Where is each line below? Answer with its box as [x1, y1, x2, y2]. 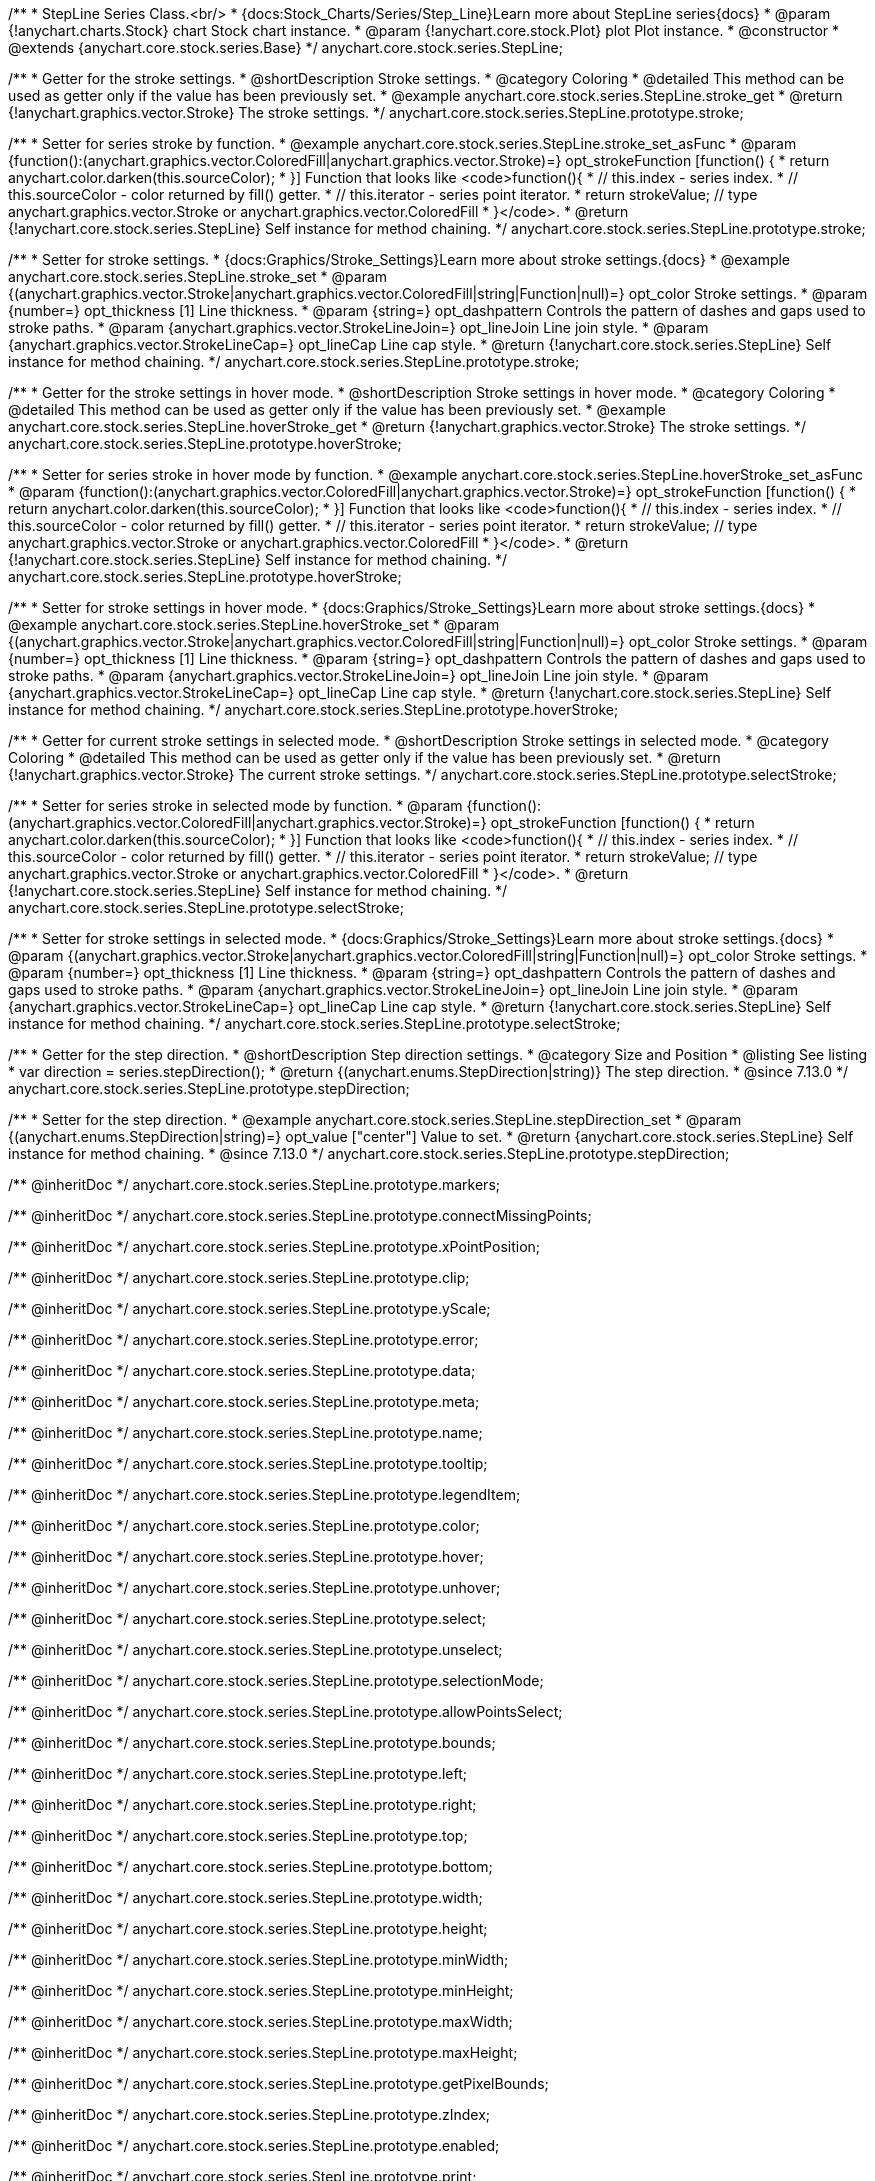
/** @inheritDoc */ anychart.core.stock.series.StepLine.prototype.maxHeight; [8, 2044, 518, 2061]
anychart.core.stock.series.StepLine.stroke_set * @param [8, 268, 388, 285]
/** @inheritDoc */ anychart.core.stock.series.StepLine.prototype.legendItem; [8, 1486, 521, 1503]
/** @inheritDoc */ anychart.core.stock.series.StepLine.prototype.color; [8, 1517, 480, 1534]
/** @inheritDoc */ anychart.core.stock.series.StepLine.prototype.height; [8, 1920, 488, 1937]
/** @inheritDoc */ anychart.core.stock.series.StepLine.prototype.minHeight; [8, 1982, 514, 1999]
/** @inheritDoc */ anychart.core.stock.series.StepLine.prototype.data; [8, 1362, 476, 1379]
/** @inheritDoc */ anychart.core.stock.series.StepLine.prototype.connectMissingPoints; [8, 1207, 592, 1224]
